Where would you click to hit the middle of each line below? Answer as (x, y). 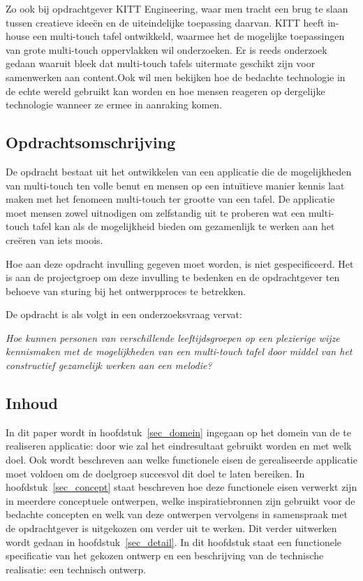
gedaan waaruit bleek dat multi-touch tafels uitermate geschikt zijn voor (161, 63)
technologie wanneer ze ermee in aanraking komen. (114, 105)
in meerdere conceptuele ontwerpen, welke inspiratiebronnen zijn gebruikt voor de (180, 500)
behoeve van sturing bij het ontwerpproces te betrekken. (126, 290)
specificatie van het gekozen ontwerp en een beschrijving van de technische (165, 555)
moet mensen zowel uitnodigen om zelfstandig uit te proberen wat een (156, 212)
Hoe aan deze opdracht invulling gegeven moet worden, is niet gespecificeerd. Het (180, 263)
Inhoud (32, 403)
